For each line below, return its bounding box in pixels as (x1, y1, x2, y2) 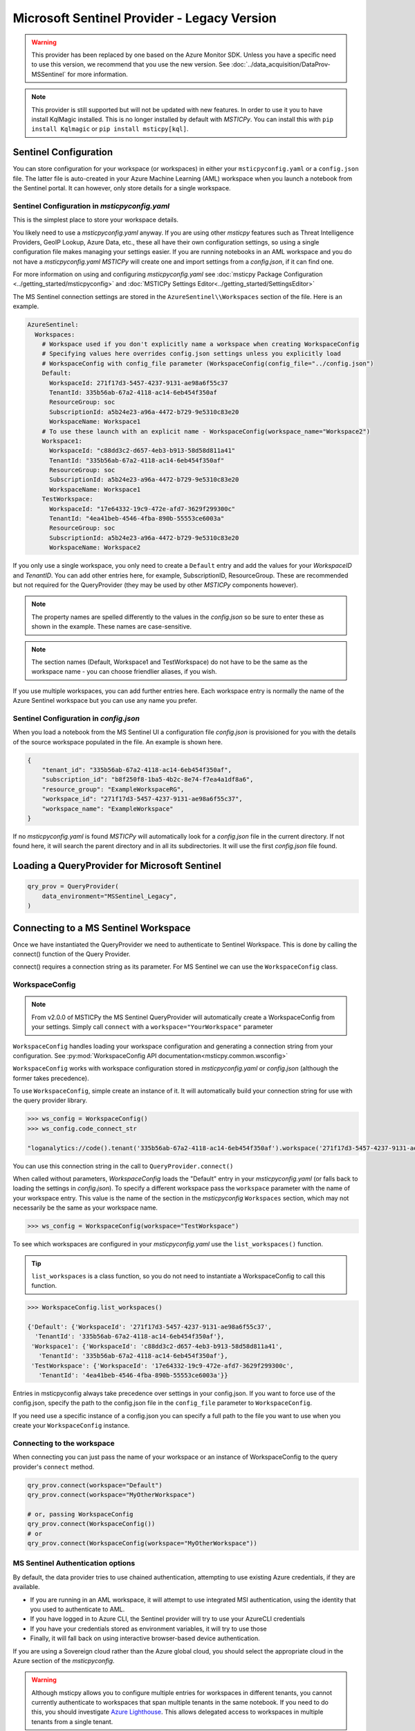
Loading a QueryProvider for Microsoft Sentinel (12, 860, 221, 872)
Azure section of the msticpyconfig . (12, 1656, 115, 1665)
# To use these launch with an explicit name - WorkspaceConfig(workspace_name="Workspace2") (41, 427, 370, 436)
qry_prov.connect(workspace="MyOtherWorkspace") (27, 1491, 196, 1499)
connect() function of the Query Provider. (12, 950, 131, 958)
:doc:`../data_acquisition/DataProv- (231, 60, 331, 69)
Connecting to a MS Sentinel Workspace (12, 922, 191, 934)
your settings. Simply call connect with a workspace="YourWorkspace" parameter (31, 1023, 273, 1031)
